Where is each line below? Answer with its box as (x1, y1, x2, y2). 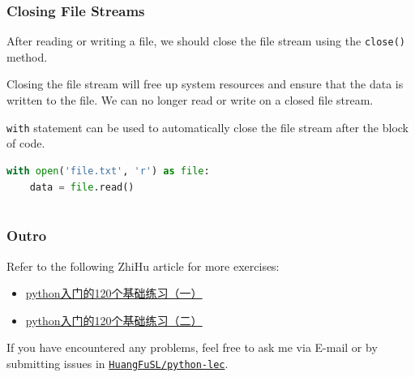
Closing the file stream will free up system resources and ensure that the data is (6, 75, 404, 92)
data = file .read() (29, 181, 135, 193)
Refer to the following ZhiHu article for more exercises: (6, 257, 280, 274)
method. (6, 48, 48, 65)
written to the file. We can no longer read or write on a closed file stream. (6, 92, 374, 109)
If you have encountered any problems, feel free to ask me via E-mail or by (6, 339, 378, 356)
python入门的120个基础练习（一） (25, 285, 203, 302)
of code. (6, 135, 45, 152)
